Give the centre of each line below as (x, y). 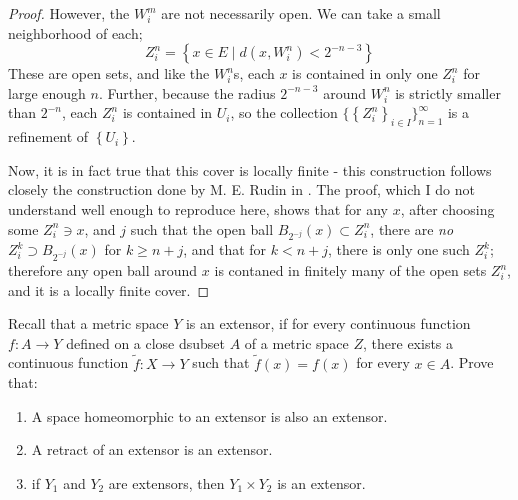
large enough (47, 92)
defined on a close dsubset (146, 342)
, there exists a (408, 342)
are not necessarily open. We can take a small (301, 13)
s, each (254, 73)
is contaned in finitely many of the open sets (350, 270)
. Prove (472, 362)
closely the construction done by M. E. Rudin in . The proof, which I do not (241, 189)
